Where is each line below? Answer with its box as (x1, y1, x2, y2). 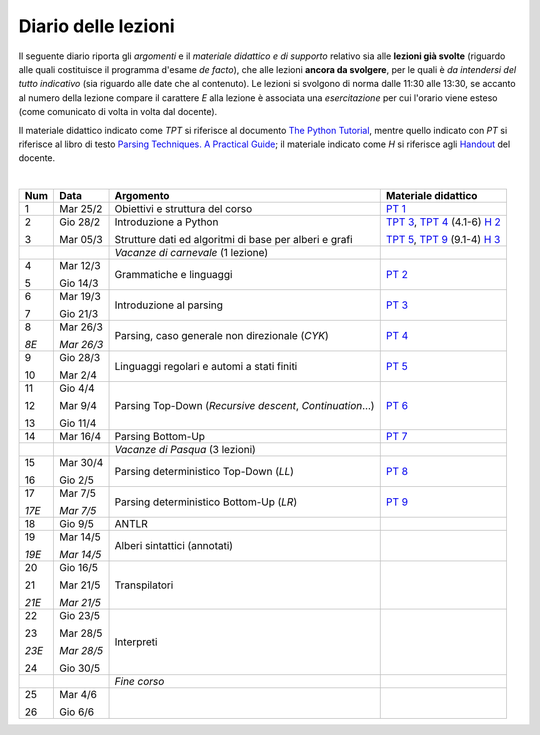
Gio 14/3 (58, 276, 99, 290)
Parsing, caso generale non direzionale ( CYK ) (114, 329, 329, 343)
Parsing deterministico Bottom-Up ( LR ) (114, 495, 298, 509)
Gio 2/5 (58, 473, 94, 487)
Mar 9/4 (58, 399, 97, 413)
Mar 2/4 (58, 368, 97, 382)
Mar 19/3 (58, 290, 102, 304)
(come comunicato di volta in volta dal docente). (18, 106, 218, 118)
